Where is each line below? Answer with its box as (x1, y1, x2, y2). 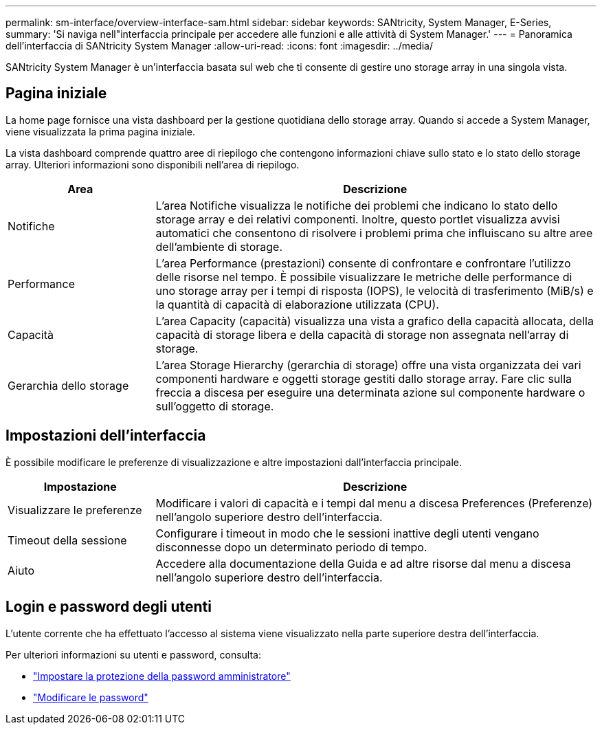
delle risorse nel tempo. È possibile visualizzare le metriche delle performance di (155, 269, 572, 284)
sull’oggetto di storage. (155, 399, 274, 413)
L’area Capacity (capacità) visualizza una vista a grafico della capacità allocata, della (155, 313, 594, 328)
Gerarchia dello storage (8, 378, 129, 392)
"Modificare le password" (33, 691, 148, 703)
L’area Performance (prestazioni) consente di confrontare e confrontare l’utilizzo (155, 256, 571, 270)
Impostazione (43, 479, 117, 494)
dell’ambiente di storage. (155, 239, 283, 254)
